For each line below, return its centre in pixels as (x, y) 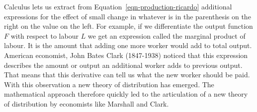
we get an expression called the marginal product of (167, 35)
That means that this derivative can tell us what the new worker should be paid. (127, 75)
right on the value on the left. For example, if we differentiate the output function (128, 26)
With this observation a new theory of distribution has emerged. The (109, 84)
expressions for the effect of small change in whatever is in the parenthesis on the (128, 16)
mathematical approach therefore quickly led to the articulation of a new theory (126, 94)
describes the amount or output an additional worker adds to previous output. (123, 65)
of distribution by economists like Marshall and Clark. (86, 103)
